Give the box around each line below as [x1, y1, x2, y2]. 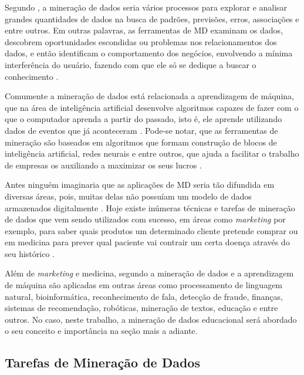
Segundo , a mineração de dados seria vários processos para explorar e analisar [5, 1, 288, 13]
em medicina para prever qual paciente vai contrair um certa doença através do [5, 236, 290, 248]
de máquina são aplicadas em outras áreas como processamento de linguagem [5, 279, 283, 291]
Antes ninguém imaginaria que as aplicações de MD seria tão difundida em [5, 178, 275, 191]
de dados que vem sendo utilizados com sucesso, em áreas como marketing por [5, 213, 286, 225]
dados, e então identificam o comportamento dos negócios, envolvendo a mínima [5, 47, 293, 59]
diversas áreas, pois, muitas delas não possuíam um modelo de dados [5, 190, 252, 202]
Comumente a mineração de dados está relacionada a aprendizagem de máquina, [5, 90, 294, 102]
